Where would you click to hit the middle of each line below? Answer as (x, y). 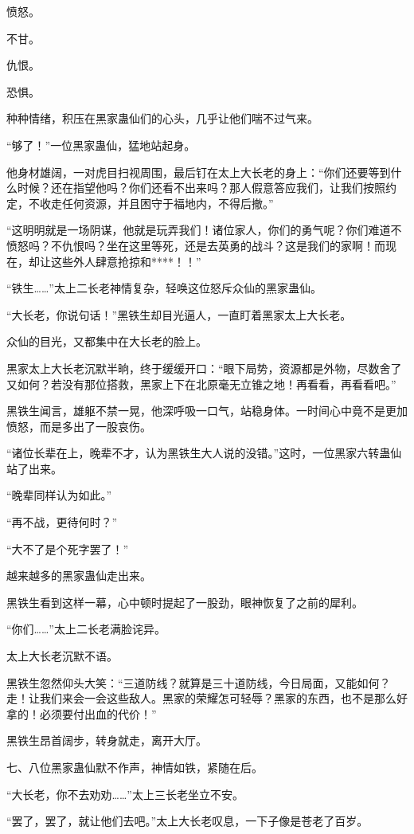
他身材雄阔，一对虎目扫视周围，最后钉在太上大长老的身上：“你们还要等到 (199, 172)
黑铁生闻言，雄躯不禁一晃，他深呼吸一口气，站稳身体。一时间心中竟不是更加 (207, 411)
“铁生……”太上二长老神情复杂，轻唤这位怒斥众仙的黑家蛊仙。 (164, 288)
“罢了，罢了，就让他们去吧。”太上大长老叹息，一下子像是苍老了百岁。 (187, 821)
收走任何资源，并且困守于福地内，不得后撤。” (156, 203)
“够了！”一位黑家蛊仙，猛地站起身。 (101, 145)
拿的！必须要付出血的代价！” (82, 713)
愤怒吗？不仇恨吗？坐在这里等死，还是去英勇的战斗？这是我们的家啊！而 (196, 245)
